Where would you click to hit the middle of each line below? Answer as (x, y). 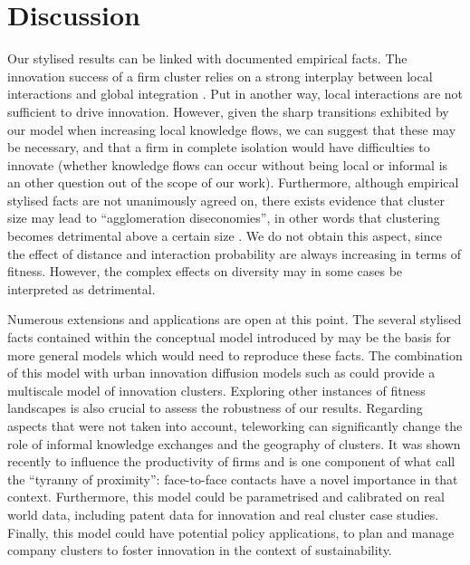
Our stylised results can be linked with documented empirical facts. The (207, 58)
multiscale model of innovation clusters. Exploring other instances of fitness (216, 390)
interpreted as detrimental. (82, 288)
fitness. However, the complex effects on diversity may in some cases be (205, 271)
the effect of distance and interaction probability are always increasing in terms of (234, 253)
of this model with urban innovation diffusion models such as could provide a (221, 373)
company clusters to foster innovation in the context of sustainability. (200, 550)
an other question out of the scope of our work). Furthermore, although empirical (233, 182)
